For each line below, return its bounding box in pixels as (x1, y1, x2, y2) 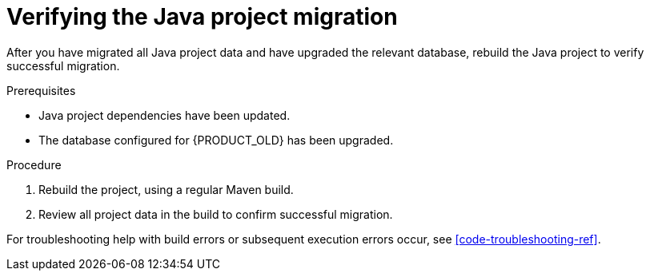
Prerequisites (6, 83, 76, 97)
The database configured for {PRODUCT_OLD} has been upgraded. (38, 133, 394, 147)
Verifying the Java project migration (6, 3, 398, 30)
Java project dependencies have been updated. (38, 108, 291, 122)
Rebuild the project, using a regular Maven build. (38, 182, 294, 196)
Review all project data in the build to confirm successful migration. (38, 207, 393, 221)
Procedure (6, 157, 62, 172)
